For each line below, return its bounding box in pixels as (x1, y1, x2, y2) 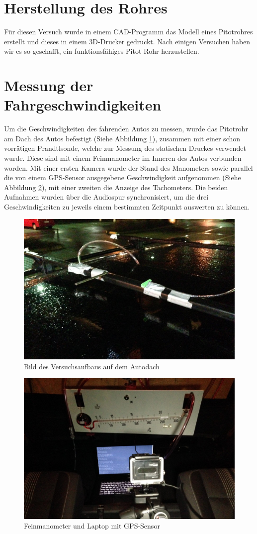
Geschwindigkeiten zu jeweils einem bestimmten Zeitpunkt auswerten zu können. (4, 201, 250, 212)
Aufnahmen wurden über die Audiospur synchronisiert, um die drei (4, 192, 209, 202)
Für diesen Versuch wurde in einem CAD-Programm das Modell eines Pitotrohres (4, 26, 253, 37)
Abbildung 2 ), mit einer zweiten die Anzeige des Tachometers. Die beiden (4, 182, 228, 192)
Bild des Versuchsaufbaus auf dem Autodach (24, 361, 160, 371)
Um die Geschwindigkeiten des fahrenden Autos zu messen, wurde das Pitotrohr (4, 123, 248, 134)
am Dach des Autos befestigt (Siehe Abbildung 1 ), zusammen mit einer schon (4, 133, 241, 143)
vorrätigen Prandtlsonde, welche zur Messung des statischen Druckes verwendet (4, 143, 246, 153)
